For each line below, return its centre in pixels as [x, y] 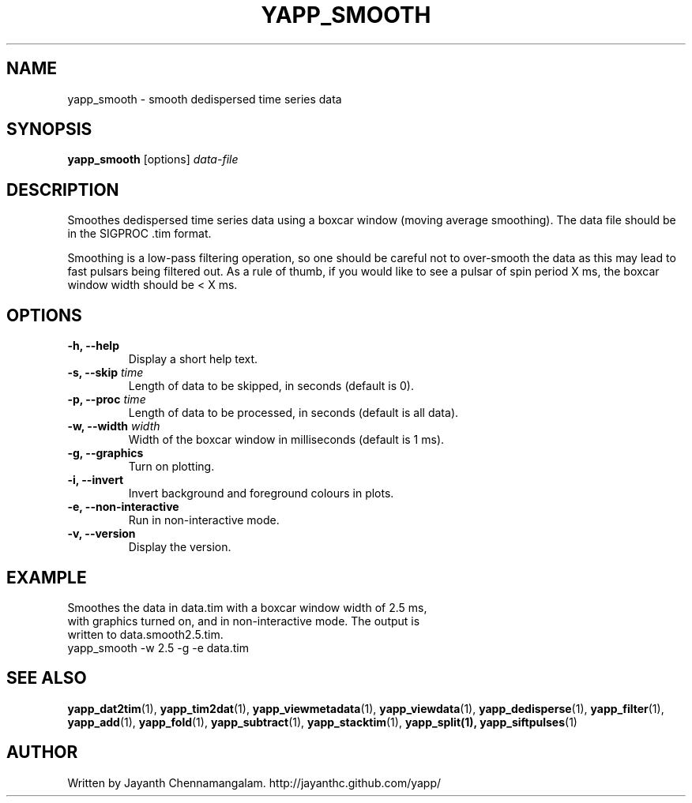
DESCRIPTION [63, 189]
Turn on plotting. [171, 467]
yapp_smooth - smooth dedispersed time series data [205, 99]
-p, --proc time [107, 400]
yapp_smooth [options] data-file [153, 159]
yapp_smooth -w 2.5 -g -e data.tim [158, 647]
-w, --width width [114, 426]
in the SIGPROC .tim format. [139, 234]
